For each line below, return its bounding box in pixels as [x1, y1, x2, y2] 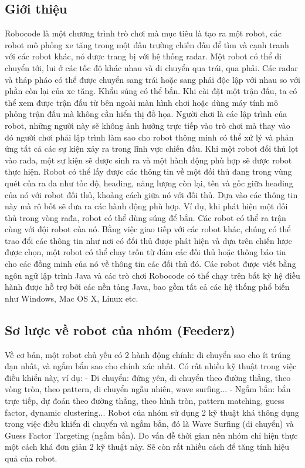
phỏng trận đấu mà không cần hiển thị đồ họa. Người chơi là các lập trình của [5, 108, 287, 120]
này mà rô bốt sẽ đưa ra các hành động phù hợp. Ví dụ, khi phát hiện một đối [5, 200, 288, 212]
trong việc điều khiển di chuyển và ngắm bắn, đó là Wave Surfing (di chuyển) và [5, 417, 294, 430]
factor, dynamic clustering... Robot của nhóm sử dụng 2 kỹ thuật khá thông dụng [5, 406, 299, 418]
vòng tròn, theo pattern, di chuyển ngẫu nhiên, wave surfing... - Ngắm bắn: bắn [5, 383, 291, 395]
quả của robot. [5, 452, 57, 464]
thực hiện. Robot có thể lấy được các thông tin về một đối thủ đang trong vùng [5, 165, 292, 178]
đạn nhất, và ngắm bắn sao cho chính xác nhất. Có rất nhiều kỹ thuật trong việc [5, 360, 297, 372]
